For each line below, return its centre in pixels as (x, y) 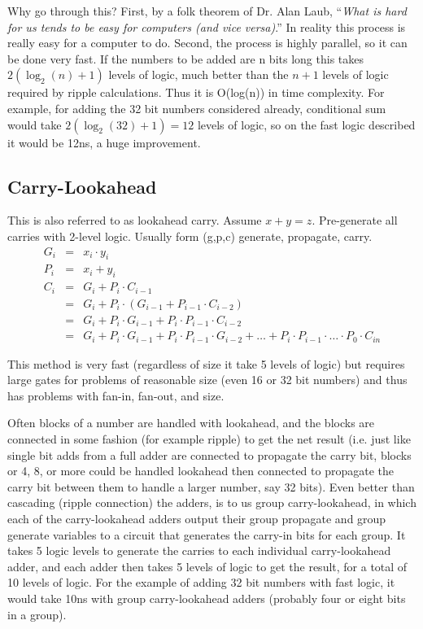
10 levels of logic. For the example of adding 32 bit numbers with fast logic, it (201, 582)
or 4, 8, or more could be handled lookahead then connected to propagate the (201, 471)
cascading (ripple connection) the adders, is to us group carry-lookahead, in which (212, 502)
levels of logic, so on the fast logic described (306, 124)
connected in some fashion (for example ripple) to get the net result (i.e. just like (209, 439)
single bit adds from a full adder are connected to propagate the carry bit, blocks (209, 454)
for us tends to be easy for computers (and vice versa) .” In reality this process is (207, 26)
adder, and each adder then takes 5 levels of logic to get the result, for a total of (207, 566)
